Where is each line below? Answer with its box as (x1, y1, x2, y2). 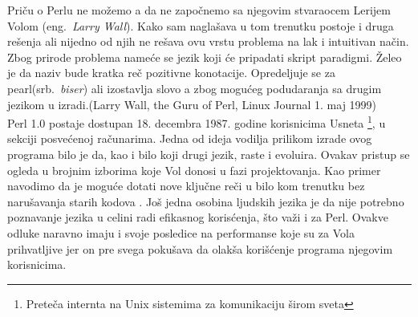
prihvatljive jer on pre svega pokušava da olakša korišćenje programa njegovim (7, 240, 393, 257)
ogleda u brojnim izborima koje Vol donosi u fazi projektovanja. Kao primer (7, 161, 381, 178)
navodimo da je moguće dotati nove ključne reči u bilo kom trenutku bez (7, 177, 365, 194)
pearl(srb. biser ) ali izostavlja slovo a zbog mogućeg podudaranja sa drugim (7, 79, 382, 96)
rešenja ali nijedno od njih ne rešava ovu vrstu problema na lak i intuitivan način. (7, 33, 409, 50)
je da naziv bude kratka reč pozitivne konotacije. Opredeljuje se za (7, 64, 335, 81)
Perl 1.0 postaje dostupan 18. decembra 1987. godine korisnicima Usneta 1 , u (7, 112, 386, 131)
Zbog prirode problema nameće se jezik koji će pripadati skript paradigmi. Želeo (7, 48, 402, 65)
